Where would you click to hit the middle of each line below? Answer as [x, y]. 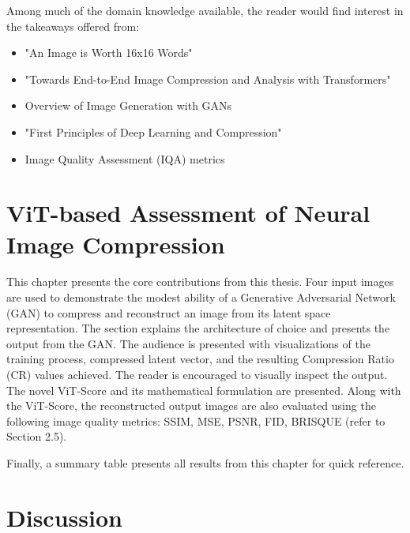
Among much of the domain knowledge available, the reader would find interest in [205, 10]
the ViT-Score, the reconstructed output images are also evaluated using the [191, 405]
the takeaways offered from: [73, 26]
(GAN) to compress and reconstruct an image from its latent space [169, 312]
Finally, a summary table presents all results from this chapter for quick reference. [205, 463]
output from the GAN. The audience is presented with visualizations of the [188, 343]
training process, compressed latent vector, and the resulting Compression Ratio [200, 359]
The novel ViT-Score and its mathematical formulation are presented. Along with [204, 390]
